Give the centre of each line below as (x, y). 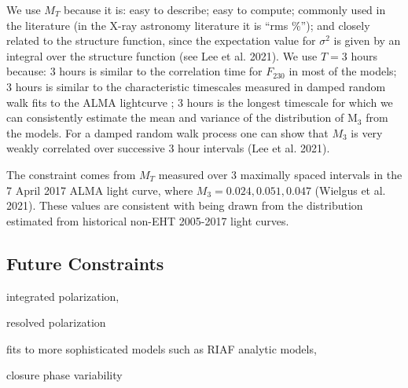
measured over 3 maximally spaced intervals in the (280, 174)
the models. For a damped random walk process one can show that (167, 132)
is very (367, 132)
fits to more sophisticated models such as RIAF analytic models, (162, 348)
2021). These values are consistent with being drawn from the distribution (185, 205)
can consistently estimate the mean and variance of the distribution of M (182, 117)
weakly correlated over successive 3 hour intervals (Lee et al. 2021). (168, 148)
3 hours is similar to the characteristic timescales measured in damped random (196, 86)
